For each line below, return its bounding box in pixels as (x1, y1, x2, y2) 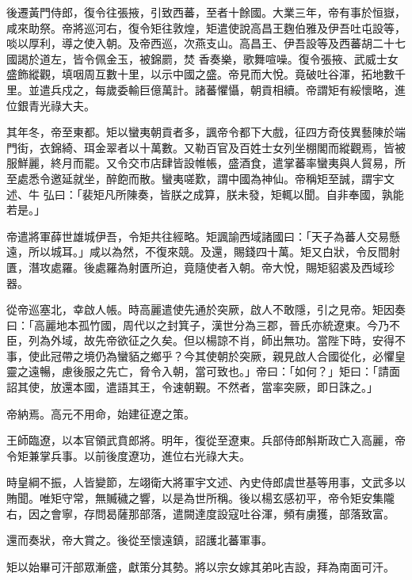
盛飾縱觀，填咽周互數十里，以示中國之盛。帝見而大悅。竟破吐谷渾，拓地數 (6, 66, 395, 82)
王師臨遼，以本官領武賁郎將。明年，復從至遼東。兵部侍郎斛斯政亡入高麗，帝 (6, 432, 406, 448)
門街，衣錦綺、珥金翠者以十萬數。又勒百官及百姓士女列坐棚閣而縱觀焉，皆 (6, 139, 395, 155)
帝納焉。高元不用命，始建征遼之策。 (6, 405, 195, 422)
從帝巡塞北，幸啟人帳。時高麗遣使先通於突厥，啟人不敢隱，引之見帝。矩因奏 (6, 301, 406, 318)
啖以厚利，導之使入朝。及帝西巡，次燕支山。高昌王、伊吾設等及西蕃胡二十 (6, 35, 395, 52)
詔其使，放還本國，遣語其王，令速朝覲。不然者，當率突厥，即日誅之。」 (6, 379, 378, 395)
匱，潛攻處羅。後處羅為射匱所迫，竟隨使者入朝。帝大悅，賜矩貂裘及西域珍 (6, 258, 395, 275)
